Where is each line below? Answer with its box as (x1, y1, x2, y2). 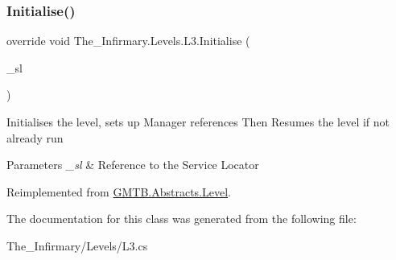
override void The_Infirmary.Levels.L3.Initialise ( (6, 32, 250, 49)
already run (6, 129, 64, 146)
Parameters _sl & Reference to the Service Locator (6, 156, 259, 173)
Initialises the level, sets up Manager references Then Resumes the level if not (6, 113, 390, 130)
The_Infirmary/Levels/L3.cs (6, 237, 148, 254)
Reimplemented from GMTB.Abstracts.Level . (6, 183, 231, 200)
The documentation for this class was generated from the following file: (6, 210, 357, 227)
